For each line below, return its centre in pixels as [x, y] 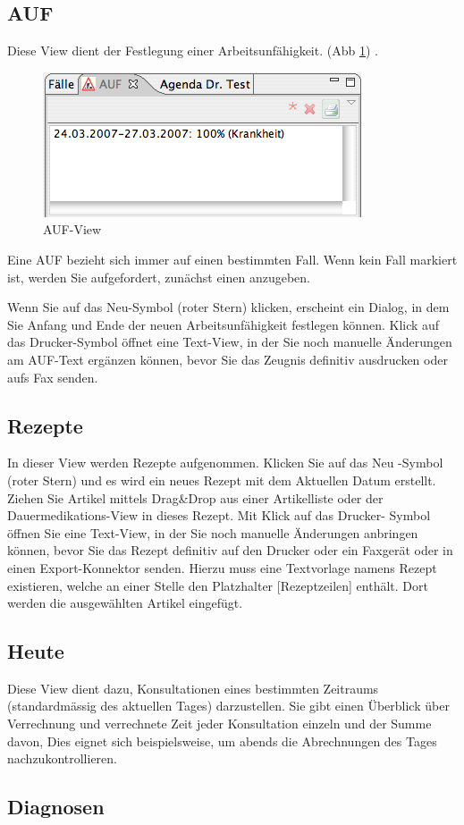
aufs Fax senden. [53, 377]
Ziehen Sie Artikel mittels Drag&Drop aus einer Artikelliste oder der [195, 497]
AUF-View [72, 229]
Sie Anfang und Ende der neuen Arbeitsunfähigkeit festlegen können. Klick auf [224, 324]
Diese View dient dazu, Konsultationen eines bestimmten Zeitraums [193, 688]
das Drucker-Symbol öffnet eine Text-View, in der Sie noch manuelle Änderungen [230, 342]
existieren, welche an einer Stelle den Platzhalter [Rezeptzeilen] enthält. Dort [218, 585]
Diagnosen [56, 807]
